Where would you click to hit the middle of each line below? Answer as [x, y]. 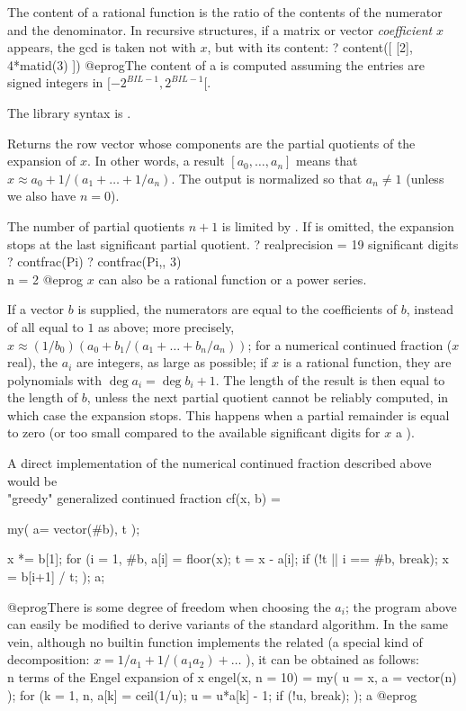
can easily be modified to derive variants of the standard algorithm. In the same [228, 624]
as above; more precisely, [166, 326]
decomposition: [49, 659]
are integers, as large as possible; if [172, 362]
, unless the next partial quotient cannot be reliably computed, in [268, 397]
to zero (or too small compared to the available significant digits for [194, 432]
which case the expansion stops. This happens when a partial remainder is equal [229, 414]
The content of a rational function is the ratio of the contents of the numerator [225, 12]
